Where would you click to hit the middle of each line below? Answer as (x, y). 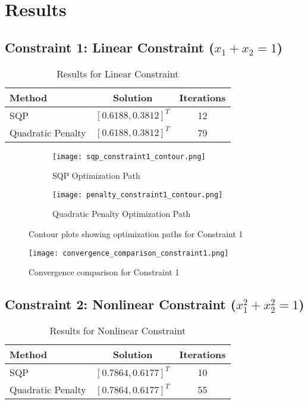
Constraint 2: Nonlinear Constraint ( (121, 304)
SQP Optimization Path (96, 175)
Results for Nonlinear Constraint (118, 331)
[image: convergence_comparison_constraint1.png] (129, 253)
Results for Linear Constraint (118, 73)
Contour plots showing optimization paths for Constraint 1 (136, 234)
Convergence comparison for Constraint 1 (104, 272)
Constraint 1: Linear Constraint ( (110, 47)
